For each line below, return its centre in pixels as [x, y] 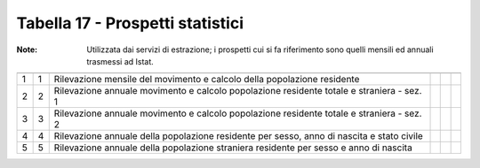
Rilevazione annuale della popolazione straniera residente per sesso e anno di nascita [233, 148]
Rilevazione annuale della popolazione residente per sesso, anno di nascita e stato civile [239, 136]
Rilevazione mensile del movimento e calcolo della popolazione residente [207, 80]
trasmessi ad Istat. [120, 61]
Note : [27, 50]
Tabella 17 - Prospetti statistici [130, 23]
